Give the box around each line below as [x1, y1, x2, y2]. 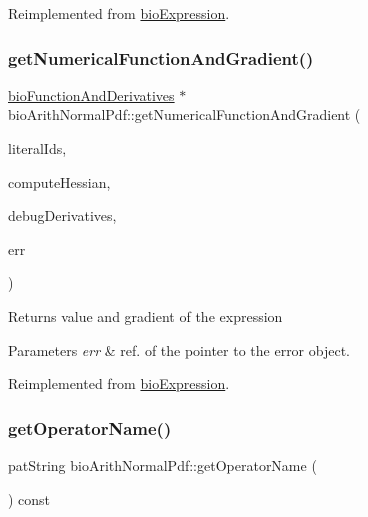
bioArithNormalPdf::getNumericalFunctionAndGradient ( [8, 104, 361, 125]
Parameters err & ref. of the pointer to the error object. [8, 339, 350, 360]
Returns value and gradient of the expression [8, 305, 283, 326]
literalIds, [8, 138, 67, 158]
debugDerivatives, [8, 205, 117, 226]
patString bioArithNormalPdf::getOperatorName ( [8, 454, 317, 475]
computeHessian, [8, 171, 111, 192]
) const [8, 488, 51, 509]
